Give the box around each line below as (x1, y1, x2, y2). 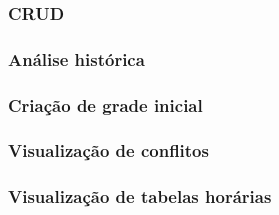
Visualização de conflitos (8, 138, 209, 163)
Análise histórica (8, 46, 145, 71)
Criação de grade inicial (8, 92, 203, 117)
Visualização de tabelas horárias (8, 184, 272, 209)
